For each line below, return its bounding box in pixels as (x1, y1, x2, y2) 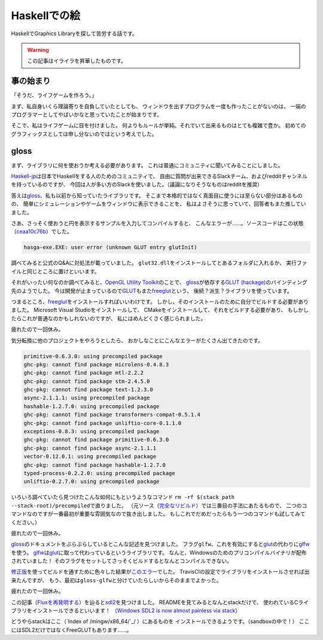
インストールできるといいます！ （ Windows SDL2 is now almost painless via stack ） (32, 607, 241, 614)
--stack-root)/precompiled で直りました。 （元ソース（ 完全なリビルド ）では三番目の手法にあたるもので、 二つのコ (11, 502, 307, 509)
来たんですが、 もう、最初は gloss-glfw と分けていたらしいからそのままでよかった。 (11, 577, 222, 584)
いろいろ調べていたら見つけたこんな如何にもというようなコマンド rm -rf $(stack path (11, 494, 235, 501)
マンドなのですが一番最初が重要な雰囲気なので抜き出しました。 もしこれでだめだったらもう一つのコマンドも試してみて (11, 510, 306, 517)
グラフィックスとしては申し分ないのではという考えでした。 (11, 130, 158, 137)
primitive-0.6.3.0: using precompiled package (23, 353, 163, 360)
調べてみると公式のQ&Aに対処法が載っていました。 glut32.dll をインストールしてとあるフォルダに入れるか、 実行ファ (11, 259, 307, 267)
